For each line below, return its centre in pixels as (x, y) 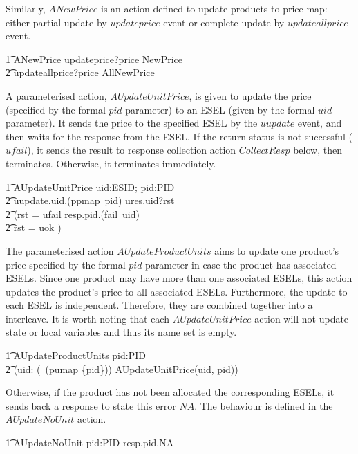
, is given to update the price (250, 95)
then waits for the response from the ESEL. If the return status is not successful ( (179, 136)
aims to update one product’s (277, 250)
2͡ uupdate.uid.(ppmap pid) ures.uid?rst (90, 200)
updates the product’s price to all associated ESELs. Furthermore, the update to (177, 291)
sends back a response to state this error (91, 405)
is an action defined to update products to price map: (214, 8)
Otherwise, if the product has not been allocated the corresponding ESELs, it (170, 392)
